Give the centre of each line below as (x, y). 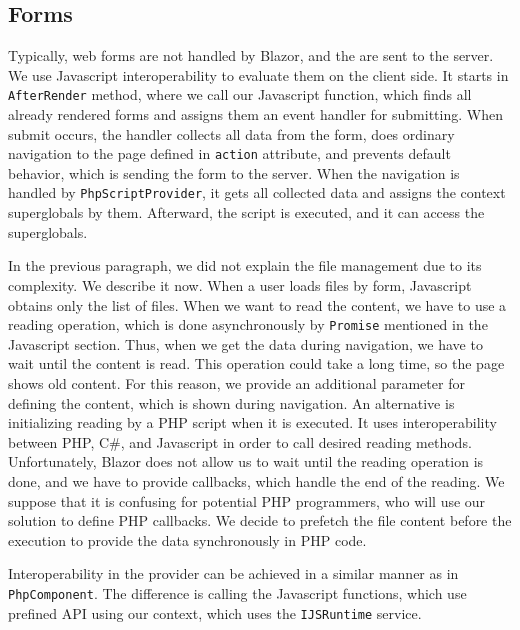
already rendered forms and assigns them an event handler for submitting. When (255, 114)
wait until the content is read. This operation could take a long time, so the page (256, 363)
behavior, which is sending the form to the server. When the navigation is (234, 172)
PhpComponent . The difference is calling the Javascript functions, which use (237, 592)
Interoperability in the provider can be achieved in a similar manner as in (233, 573)
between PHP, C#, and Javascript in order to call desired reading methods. (240, 441)
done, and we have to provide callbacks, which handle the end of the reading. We (256, 480)
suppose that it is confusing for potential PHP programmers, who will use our (247, 500)
